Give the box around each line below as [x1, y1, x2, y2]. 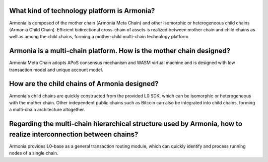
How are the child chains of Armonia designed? [9, 80, 159, 88]
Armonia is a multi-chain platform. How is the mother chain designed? [9, 47, 231, 55]
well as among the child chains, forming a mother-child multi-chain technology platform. [9, 34, 190, 40]
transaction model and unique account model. [9, 67, 104, 73]
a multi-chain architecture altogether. [9, 107, 85, 113]
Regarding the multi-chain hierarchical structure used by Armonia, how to [9, 120, 243, 128]
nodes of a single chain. [9, 150, 59, 156]
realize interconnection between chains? [9, 130, 138, 139]
